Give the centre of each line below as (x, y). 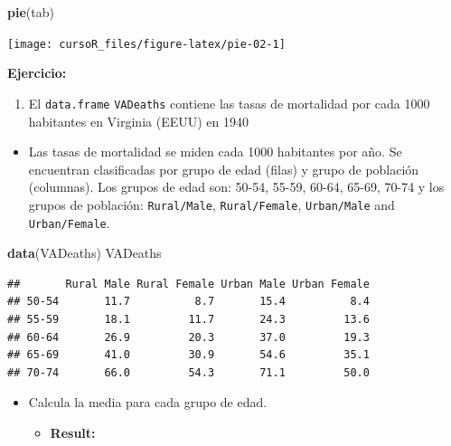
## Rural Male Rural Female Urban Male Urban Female (188, 284)
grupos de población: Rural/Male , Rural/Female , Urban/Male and (211, 204)
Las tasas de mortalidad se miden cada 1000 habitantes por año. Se (215, 152)
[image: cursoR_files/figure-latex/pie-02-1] (146, 44)
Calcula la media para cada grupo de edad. (148, 402)
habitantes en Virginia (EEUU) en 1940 (138, 121)
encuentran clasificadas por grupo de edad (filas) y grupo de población (224, 169)
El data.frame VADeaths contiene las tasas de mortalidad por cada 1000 (229, 103)
